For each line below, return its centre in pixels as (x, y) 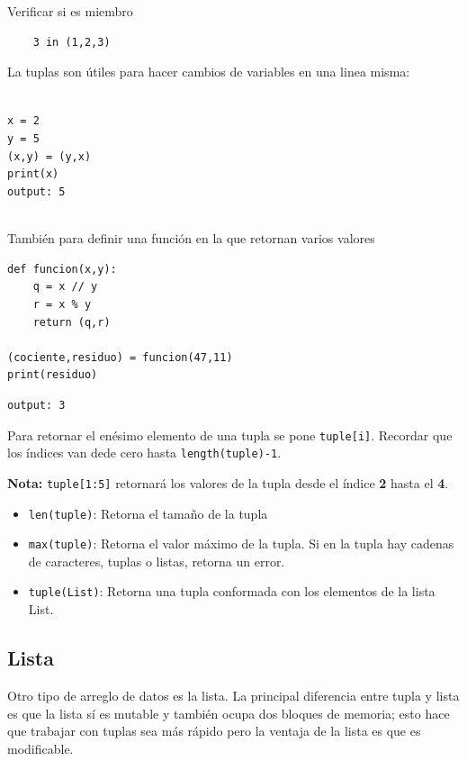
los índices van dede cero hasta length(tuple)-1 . (144, 453)
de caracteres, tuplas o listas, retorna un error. (157, 561)
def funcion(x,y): (62, 269)
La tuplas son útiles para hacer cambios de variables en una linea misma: (209, 72)
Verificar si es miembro (70, 11)
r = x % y (62, 305)
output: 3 (36, 405)
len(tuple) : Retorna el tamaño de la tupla (148, 513)
